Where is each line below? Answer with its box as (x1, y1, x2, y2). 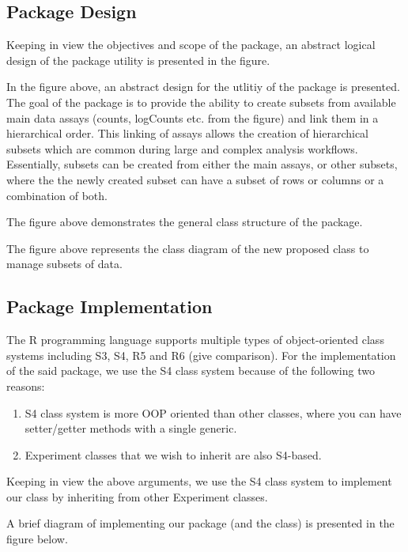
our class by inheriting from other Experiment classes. (6, 488, 268, 505)
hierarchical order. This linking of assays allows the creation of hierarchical (6, 125, 368, 142)
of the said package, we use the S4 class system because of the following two (6, 362, 375, 379)
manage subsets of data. (6, 255, 123, 272)
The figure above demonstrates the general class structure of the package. (6, 214, 363, 230)
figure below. (6, 531, 68, 547)
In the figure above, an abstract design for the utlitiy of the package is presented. (6, 78, 400, 95)
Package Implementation (6, 294, 213, 319)
